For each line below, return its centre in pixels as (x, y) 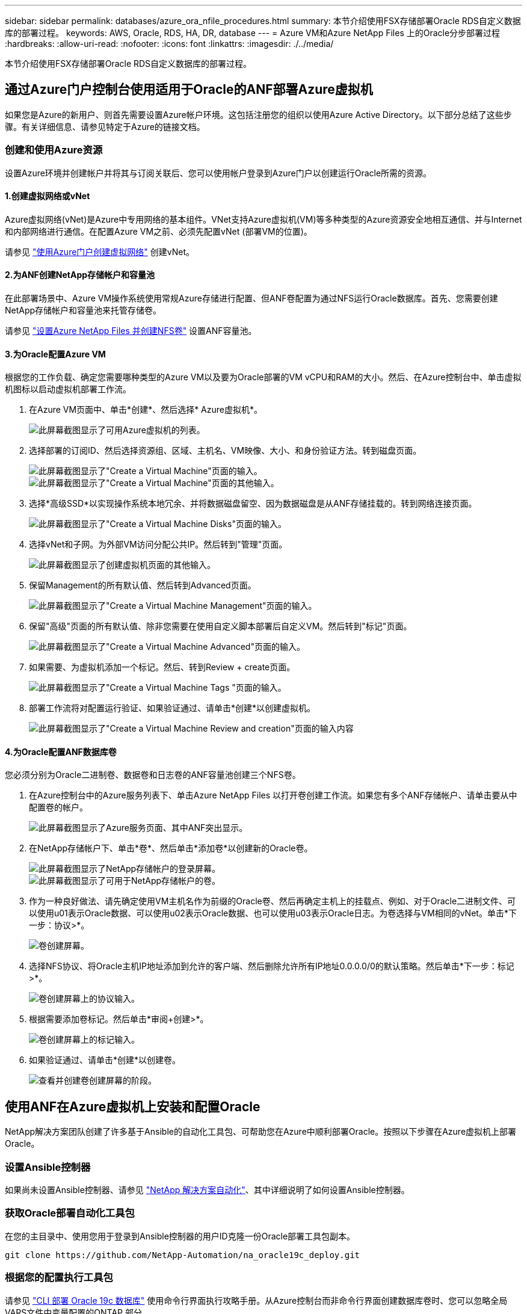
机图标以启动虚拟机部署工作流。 (68, 389)
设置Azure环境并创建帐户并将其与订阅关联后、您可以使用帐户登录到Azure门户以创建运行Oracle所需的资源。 (218, 173)
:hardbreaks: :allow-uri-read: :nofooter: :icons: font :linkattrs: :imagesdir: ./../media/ (169, 44)
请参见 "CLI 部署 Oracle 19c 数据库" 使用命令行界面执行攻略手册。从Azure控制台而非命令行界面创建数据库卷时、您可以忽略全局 (256, 1300)
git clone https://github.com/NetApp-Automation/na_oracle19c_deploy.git (183, 1255)
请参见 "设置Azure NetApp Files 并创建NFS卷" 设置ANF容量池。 (131, 331)
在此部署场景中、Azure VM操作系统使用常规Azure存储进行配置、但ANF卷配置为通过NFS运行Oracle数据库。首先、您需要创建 (251, 298)
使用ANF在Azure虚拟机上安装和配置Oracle (133, 1106)
